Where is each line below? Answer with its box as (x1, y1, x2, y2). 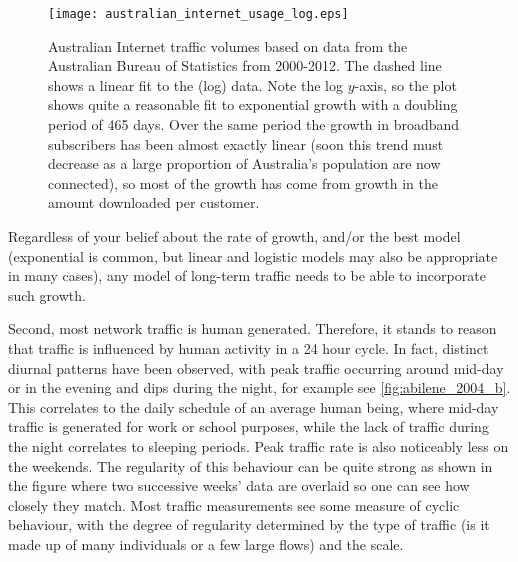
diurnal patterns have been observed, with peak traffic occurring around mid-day (8, 357, 504, 378)
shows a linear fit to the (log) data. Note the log (48, 74, 343, 95)
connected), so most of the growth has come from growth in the (48, 172, 438, 193)
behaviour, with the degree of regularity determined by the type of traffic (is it (8, 514, 490, 535)
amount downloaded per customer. (48, 192, 260, 213)
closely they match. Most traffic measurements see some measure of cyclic (8, 494, 460, 515)
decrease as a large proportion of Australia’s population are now (48, 153, 441, 174)
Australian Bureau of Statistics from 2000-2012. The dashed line (48, 55, 442, 76)
